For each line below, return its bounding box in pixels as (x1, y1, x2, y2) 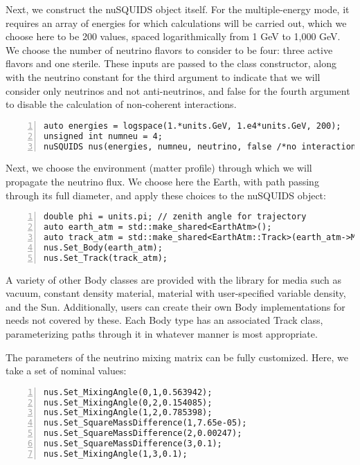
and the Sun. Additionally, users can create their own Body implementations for (6, 299, 345, 313)
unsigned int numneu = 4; (44, 131, 163, 141)
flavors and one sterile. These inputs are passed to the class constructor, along (6, 56, 337, 71)
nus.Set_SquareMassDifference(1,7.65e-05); (44, 418, 247, 428)
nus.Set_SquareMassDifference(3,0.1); (44, 439, 222, 449)
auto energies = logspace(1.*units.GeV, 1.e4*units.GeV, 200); (44, 120, 341, 131)
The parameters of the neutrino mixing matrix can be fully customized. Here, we (6, 349, 348, 364)
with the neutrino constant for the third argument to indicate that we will (6, 69, 321, 84)
